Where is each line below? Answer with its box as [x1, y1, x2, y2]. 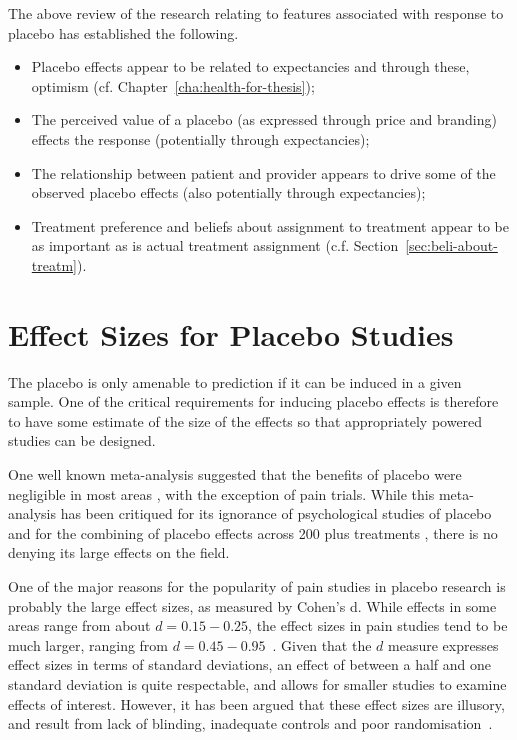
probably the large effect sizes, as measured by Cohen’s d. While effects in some [8, 595, 497, 616]
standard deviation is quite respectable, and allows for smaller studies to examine [8, 673, 507, 694]
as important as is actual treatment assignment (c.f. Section [31, 235, 399, 256]
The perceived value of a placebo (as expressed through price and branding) [31, 109, 497, 130]
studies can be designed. [8, 430, 156, 451]
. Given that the [272, 634, 372, 655]
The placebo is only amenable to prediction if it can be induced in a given [8, 371, 462, 392]
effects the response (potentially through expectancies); [31, 128, 370, 149]
